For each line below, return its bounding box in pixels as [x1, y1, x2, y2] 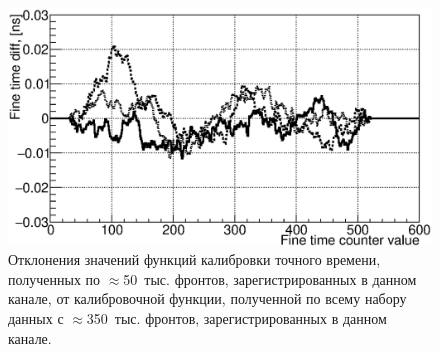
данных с [8, 308, 64, 329]
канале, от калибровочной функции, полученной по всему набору [8, 288, 407, 309]
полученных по [8, 268, 101, 289]
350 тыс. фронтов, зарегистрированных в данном [86, 308, 387, 329]
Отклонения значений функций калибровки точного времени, [8, 249, 381, 270]
